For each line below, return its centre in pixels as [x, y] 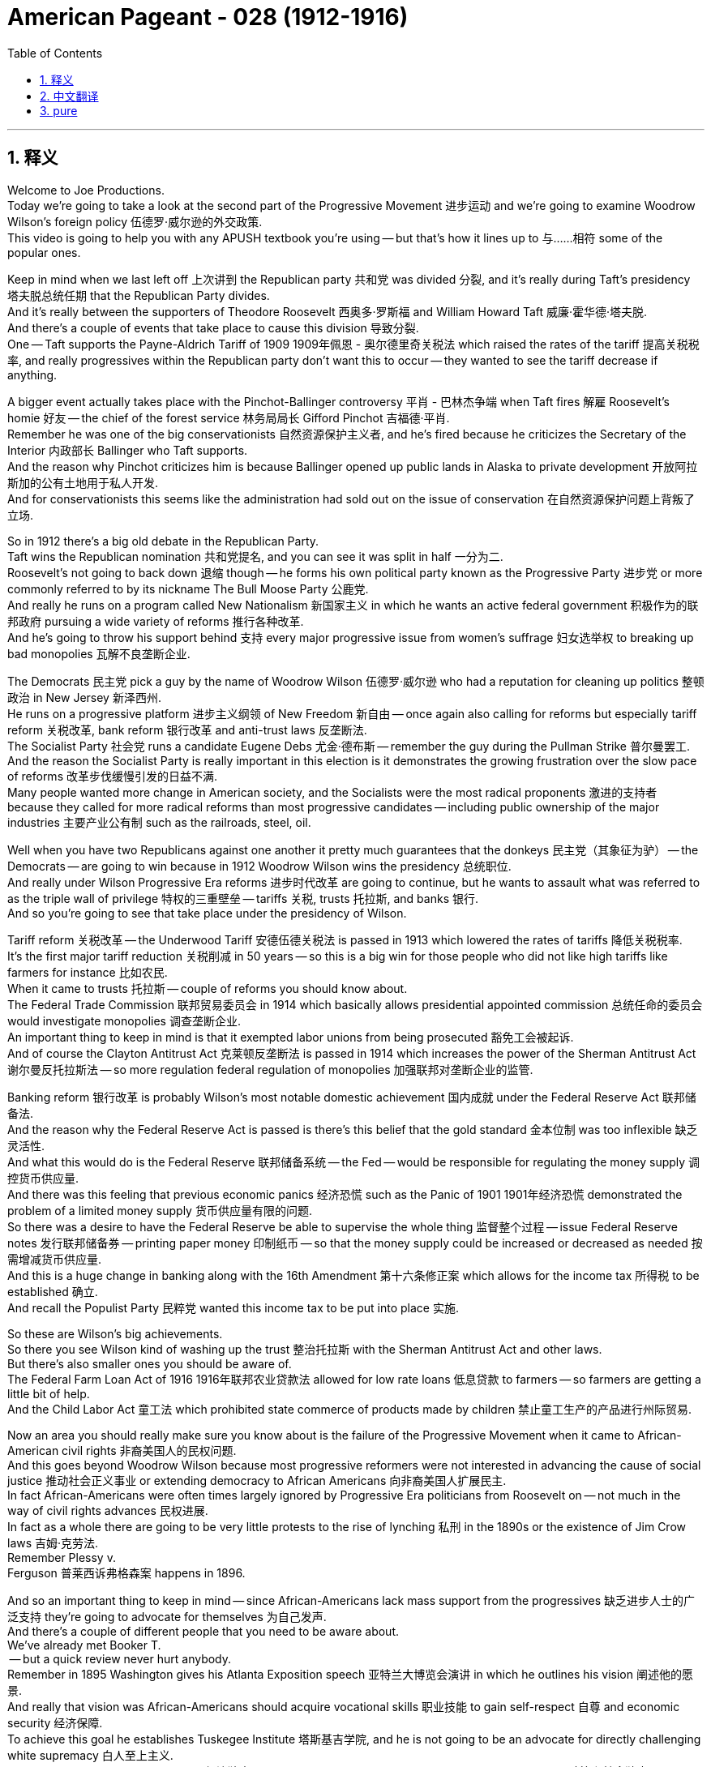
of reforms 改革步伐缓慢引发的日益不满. [112, 776]
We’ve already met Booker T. [84, 1645]
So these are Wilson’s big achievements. [115, 1333]
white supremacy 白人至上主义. [90, 1755]
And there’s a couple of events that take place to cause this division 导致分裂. [213, 327]
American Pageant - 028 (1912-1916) [208, 17]
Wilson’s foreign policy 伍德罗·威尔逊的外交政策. [135, 221]
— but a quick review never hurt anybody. [120, 1658]
